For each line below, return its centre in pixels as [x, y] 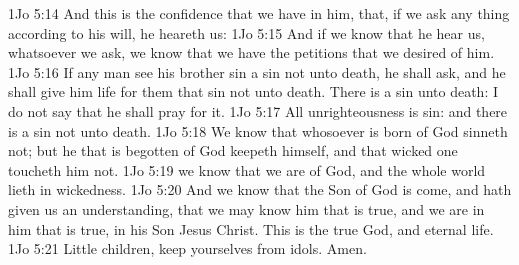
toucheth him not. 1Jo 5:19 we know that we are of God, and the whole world [247, 169]
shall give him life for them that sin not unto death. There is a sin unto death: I [253, 91]
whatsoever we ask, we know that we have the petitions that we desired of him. [251, 52]
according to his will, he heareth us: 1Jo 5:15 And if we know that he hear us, [246, 32]
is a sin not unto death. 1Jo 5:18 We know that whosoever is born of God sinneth [258, 130]
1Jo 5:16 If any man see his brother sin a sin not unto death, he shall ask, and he [257, 71]
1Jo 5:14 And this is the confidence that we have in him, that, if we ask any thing [259, 13]
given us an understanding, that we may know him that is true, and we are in [246, 208]
